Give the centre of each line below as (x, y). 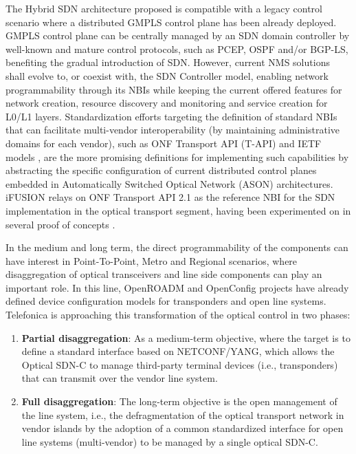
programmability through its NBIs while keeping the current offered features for (174, 89)
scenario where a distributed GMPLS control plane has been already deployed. (171, 22)
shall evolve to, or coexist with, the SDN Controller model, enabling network (167, 75)
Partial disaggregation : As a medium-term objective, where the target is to (186, 337)
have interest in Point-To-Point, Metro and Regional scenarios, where (152, 260)
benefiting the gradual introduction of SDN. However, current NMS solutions (168, 62)
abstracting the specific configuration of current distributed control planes (161, 170)
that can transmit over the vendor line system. (120, 378)
